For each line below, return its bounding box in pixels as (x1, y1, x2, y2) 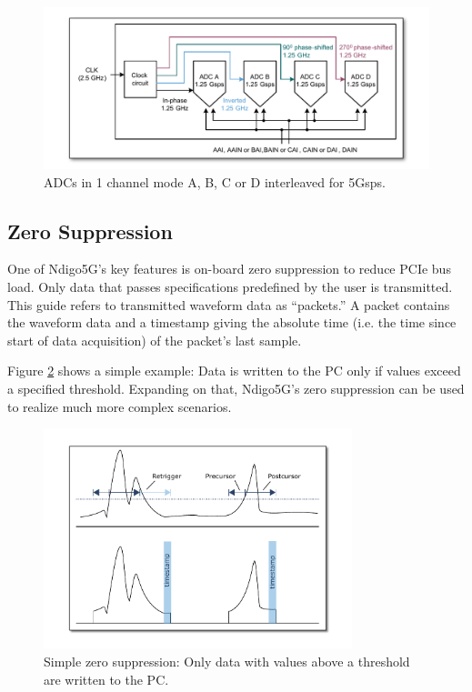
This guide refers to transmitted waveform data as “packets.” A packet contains (7, 295, 450, 314)
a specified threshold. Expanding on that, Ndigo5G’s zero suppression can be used (7, 379, 465, 397)
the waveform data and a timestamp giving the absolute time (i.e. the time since (7, 313, 457, 332)
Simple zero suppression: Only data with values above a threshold (44, 652, 410, 670)
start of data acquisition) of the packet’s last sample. (7, 330, 302, 349)
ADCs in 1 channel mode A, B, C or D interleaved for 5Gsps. (44, 172, 386, 191)
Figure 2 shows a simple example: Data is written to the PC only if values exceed (7, 361, 461, 380)
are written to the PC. (44, 669, 169, 688)
